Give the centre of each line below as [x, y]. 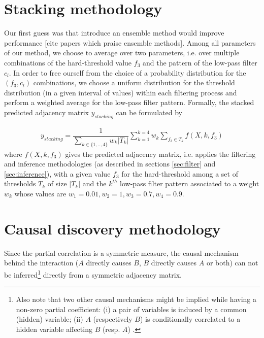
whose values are [40, 193]
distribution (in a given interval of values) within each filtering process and [121, 92]
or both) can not [232, 263]
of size [57, 183]
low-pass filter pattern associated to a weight [190, 183]
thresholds [20, 183]
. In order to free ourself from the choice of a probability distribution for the [127, 72]
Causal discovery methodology [112, 228]
